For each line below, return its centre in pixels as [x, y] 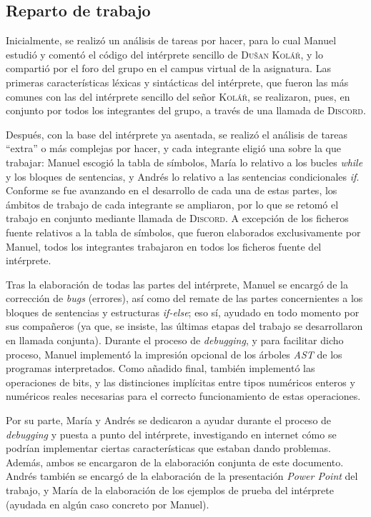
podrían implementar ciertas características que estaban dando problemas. [168, 448]
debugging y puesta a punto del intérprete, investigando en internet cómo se [171, 434]
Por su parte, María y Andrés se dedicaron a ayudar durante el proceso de [169, 420]
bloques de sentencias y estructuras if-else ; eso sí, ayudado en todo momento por [183, 312]
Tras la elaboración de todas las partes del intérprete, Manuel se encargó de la [177, 284]
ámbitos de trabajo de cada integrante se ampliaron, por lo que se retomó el [172, 204]
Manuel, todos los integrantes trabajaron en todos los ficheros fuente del [164, 246]
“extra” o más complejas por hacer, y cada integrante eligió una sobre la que [173, 148]
